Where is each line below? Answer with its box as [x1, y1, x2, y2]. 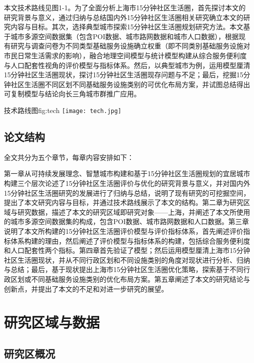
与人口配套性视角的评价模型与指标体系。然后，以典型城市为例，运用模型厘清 [4, 60, 250, 70]
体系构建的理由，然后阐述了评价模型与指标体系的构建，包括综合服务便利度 [10, 235, 250, 246]
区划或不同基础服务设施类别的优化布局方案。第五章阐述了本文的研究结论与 [10, 273, 250, 284]
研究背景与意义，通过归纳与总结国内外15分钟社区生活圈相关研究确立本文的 [4, 12, 243, 22]
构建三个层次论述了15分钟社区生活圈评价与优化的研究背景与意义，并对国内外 [4, 178, 250, 188]
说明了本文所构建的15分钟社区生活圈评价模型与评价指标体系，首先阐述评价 [4, 226, 243, 236]
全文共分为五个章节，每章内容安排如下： [4, 152, 134, 162]
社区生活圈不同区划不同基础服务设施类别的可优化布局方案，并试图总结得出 [10, 79, 250, 89]
